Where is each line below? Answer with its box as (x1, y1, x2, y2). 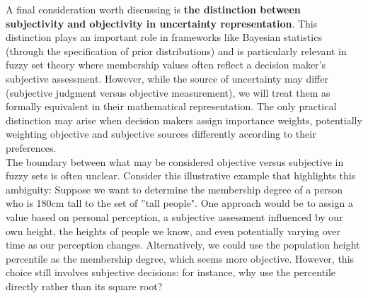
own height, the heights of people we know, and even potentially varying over (6, 223, 341, 238)
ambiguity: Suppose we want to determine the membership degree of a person (6, 181, 343, 196)
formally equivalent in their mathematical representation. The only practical (6, 99, 337, 114)
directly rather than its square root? (6, 278, 163, 293)
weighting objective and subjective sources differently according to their (6, 126, 316, 141)
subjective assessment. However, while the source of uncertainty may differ (6, 71, 328, 85)
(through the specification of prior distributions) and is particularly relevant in (6, 43, 347, 58)
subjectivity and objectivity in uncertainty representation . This (6, 16, 318, 30)
